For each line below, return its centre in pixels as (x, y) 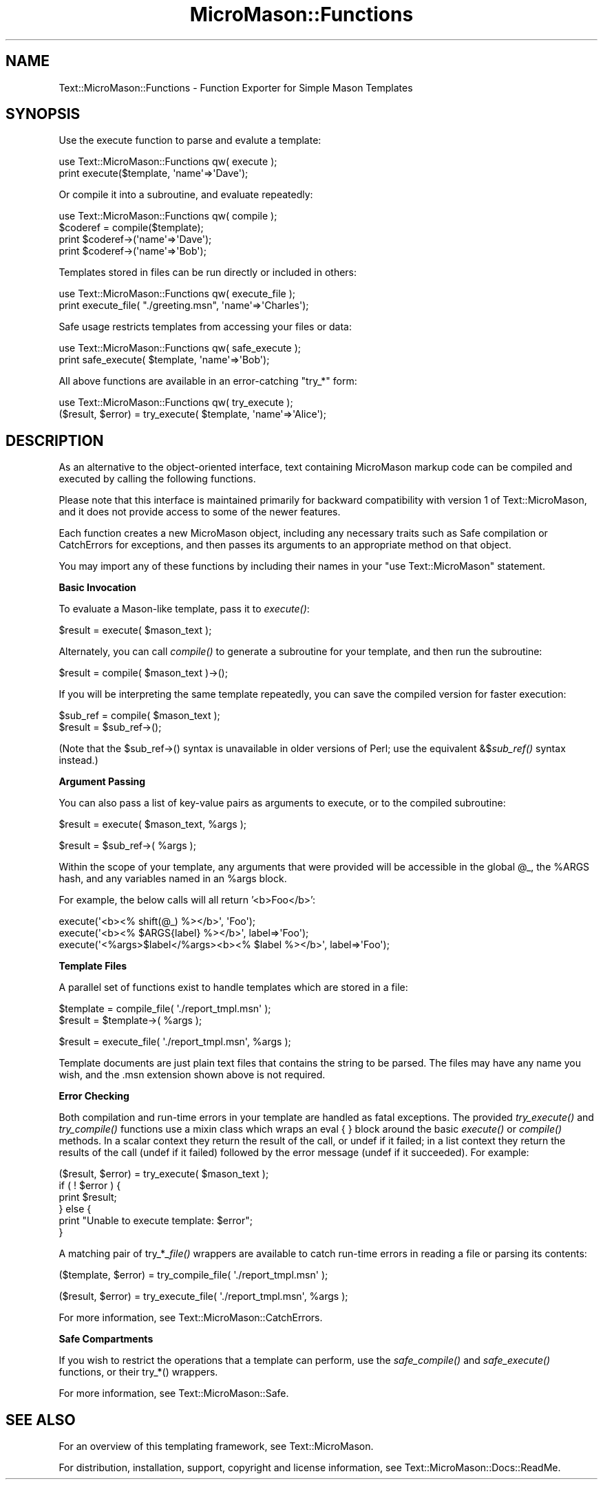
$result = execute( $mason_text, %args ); (153, 824)
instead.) (78, 760)
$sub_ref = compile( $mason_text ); (139, 716)
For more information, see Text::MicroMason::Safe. (174, 1393)
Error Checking (94, 1096)
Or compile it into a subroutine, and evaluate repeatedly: (186, 195)
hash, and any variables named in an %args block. (173, 879)
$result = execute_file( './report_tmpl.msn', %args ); (175, 1042)
